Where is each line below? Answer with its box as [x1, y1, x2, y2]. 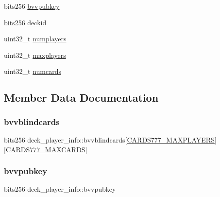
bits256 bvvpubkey [4, 1, 60, 11]
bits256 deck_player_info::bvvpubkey [4, 184, 116, 194]
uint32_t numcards [4, 66, 61, 76]
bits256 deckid [4, 17, 47, 27]
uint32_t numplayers [4, 34, 67, 44]
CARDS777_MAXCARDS [5, 144, 85, 154]
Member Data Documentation [4, 90, 159, 105]
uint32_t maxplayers [4, 50, 66, 60]
